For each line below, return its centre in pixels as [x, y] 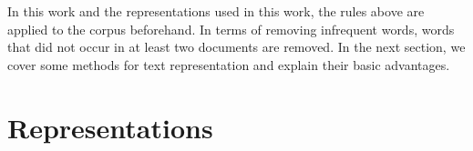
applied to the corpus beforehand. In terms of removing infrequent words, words [231, 29]
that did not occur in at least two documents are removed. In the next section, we [236, 47]
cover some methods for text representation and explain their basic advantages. [229, 64]
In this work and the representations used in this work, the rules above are [216, 11]
